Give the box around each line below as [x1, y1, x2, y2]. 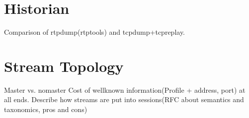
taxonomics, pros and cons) [4, 104, 87, 115]
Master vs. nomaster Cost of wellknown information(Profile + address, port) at [4, 84, 246, 95]
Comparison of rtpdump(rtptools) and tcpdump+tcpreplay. [4, 27, 185, 37]
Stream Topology [4, 56, 124, 76]
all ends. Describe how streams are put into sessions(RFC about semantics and [4, 94, 244, 105]
